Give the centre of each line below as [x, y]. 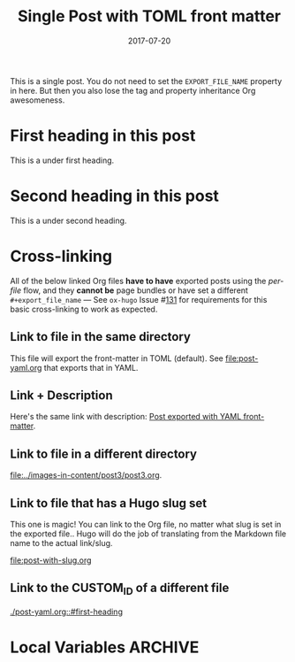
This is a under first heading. [62, 160]
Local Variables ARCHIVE [105, 647]
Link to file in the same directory [100, 337]
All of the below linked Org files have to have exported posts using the [138, 281]
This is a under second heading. [68, 220]
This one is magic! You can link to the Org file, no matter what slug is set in [146, 524]
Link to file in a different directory [104, 454]
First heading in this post [103, 136]
